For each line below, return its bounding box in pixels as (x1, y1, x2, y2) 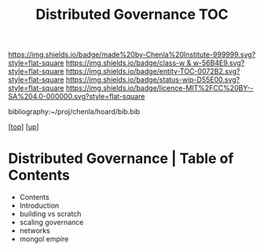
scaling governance (19, 218, 84, 227)
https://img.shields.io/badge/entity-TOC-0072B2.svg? (65, 67, 240, 76)
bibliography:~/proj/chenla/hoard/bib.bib (8, 107, 141, 116)
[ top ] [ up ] (8, 122, 39, 131)
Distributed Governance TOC (35, 6, 229, 24)
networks (19, 226, 51, 235)
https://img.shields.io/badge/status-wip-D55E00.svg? (65, 75, 240, 84)
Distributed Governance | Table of (8, 149, 234, 168)
